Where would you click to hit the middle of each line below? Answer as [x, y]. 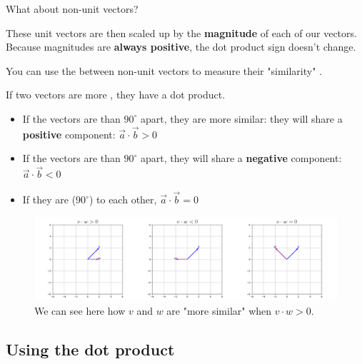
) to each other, [123, 199]
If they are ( [49, 199]
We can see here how [80, 310]
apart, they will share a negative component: [241, 158]
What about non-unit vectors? [72, 9]
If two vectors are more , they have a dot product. [116, 95]
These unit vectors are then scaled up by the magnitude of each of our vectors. [181, 32]
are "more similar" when [219, 310]
